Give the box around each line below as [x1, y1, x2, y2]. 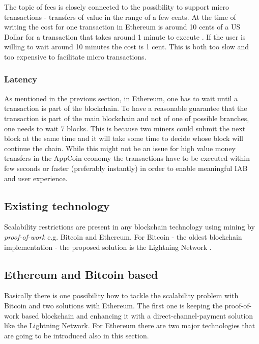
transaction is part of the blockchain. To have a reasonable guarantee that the [4, 103, 247, 113]
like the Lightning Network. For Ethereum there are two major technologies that [4, 320, 255, 331]
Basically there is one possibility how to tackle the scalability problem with [4, 290, 239, 301]
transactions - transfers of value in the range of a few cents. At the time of [4, 11, 236, 22]
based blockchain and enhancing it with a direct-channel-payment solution [21, 310, 253, 321]
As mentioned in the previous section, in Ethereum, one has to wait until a [4, 93, 238, 103]
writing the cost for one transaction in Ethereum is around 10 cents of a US [4, 21, 241, 32]
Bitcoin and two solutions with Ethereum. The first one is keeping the [4, 300, 222, 310]
